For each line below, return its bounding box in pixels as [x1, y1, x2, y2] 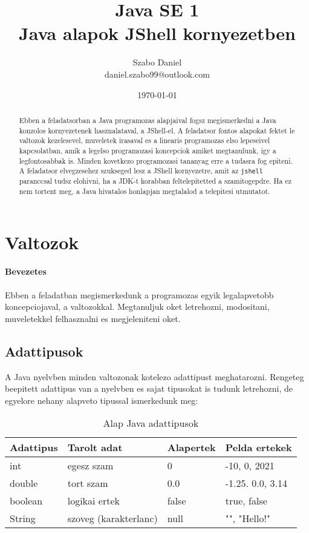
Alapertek [167, 440, 216, 455]
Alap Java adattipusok [103, 416, 199, 431]
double [10, 476, 38, 491]
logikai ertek [67, 494, 120, 508]
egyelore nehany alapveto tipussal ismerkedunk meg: [5, 394, 198, 406]
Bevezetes [5, 265, 47, 278]
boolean [10, 494, 43, 508]
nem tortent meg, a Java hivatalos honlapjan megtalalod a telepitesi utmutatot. [19, 186, 270, 196]
